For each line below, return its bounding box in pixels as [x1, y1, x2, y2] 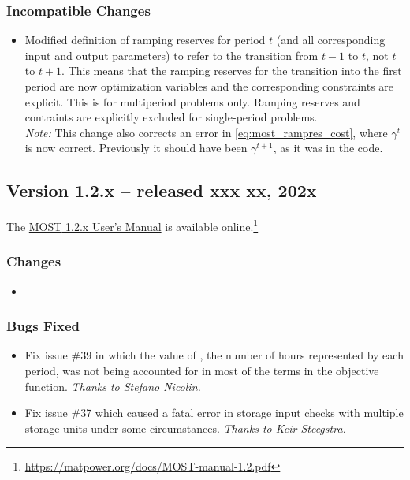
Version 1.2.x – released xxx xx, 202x [6, 178, 317, 203]
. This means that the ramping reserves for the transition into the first [61, 62, 402, 79]
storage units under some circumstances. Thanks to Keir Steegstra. [24, 419, 346, 436]
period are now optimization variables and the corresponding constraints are [24, 78, 394, 94]
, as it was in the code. [273, 140, 383, 156]
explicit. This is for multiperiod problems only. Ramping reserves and [24, 93, 360, 110]
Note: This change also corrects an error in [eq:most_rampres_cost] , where [24, 124, 388, 140]
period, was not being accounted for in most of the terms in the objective [24, 363, 379, 379]
